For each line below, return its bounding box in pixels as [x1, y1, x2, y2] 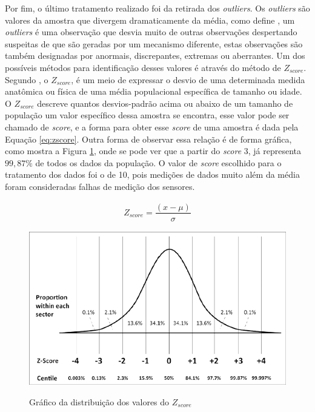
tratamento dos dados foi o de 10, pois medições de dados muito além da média [5, 168, 300, 181]
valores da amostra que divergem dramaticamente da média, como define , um [5, 13, 295, 26]
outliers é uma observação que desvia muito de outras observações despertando [5, 25, 297, 38]
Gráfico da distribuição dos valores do [29, 395, 170, 408]
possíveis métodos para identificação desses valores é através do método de [5, 61, 281, 73]
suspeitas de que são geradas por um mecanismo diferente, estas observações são [5, 37, 303, 50]
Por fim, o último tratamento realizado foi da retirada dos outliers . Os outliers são [5, 2, 310, 14]
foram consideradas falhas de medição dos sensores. [5, 180, 195, 192]
